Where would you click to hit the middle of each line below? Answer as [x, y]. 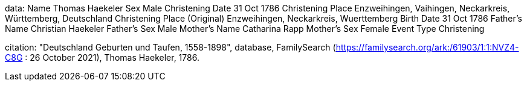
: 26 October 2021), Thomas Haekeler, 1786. [112, 57]
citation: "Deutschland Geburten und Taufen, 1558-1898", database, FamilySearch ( [170, 47]
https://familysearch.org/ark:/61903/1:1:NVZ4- [427, 47]
